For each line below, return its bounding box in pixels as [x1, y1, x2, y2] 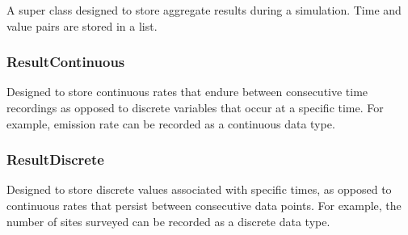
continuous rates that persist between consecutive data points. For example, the [6, 197, 402, 213]
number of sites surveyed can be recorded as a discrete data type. [6, 212, 330, 229]
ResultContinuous [6, 52, 125, 72]
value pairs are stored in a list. [6, 17, 158, 34]
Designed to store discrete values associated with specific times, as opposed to [6, 181, 392, 198]
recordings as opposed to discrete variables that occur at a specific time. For [6, 99, 384, 115]
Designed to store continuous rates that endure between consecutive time [6, 83, 368, 100]
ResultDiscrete [6, 149, 104, 170]
